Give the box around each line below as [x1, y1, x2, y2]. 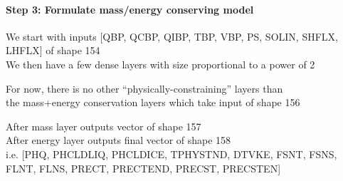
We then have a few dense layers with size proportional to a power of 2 [6, 56, 315, 71]
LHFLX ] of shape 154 [6, 43, 100, 58]
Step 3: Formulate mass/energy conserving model [6, 1, 254, 16]
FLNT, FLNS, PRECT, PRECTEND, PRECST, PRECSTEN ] [6, 160, 281, 175]
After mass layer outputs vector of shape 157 [6, 118, 201, 133]
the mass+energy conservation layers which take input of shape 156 [6, 95, 300, 110]
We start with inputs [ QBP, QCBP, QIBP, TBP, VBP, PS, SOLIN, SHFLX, [6, 29, 338, 43]
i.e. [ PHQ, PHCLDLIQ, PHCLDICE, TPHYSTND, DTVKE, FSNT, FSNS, [6, 146, 337, 161]
